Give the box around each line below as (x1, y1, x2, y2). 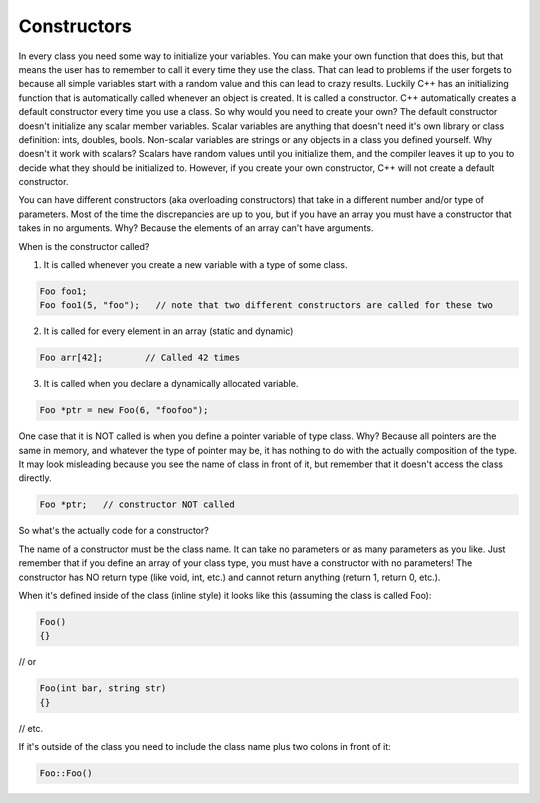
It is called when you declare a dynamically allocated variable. (43, 378, 299, 390)
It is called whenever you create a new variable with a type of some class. (43, 259, 348, 271)
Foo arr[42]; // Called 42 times (39, 352, 240, 364)
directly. (18, 472, 52, 484)
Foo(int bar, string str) (39, 683, 167, 694)
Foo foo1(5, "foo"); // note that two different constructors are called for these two (39, 300, 494, 311)
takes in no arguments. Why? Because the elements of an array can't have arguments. (18, 222, 374, 234)
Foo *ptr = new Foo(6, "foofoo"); (39, 405, 209, 416)
